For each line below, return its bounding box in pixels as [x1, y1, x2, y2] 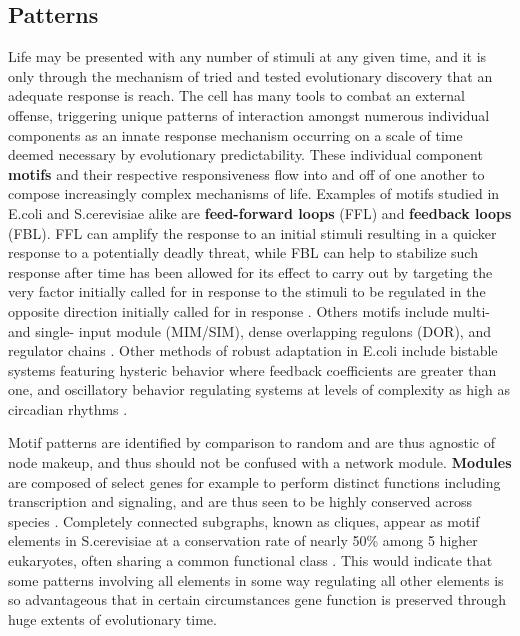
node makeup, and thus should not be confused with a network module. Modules [8, 452, 512, 473]
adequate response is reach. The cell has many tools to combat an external [8, 85, 466, 106]
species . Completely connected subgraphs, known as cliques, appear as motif [8, 510, 480, 531]
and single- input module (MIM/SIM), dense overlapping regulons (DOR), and [8, 320, 491, 341]
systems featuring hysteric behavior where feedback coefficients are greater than [8, 359, 497, 380]
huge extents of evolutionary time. [8, 608, 217, 629]
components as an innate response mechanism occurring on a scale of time [8, 124, 463, 145]
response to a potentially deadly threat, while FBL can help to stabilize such [8, 242, 478, 263]
